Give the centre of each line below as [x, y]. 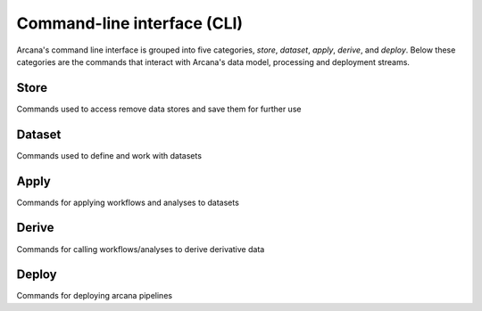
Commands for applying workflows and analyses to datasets [128, 202]
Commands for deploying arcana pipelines [95, 296]
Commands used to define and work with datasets [109, 155]
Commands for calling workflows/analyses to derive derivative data [141, 249]
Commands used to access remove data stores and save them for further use [159, 109]
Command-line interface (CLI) [130, 23]
